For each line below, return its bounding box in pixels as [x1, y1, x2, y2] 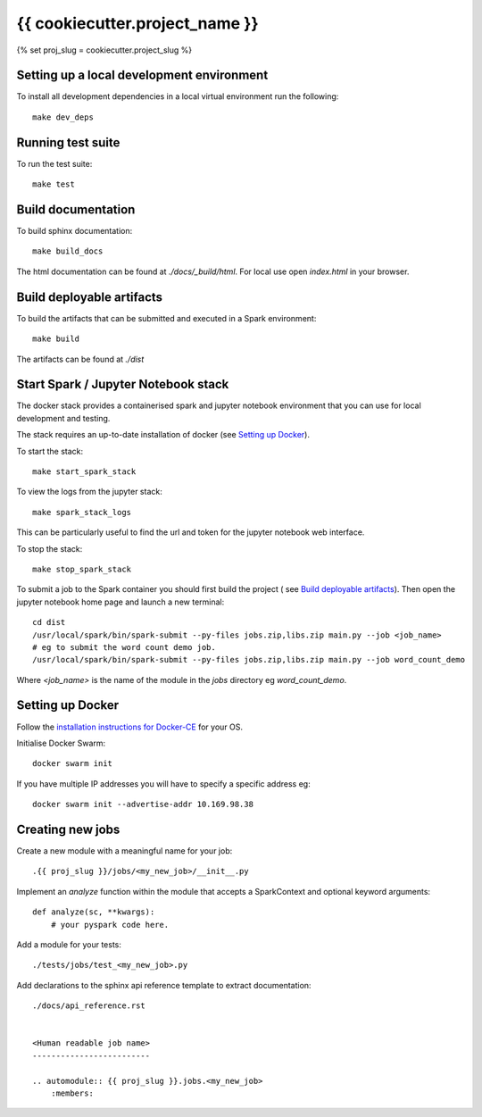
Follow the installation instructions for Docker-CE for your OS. [16, 721, 244, 732]
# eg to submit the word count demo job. [32, 642, 216, 652]
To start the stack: [16, 446, 84, 456]
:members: [50, 1088, 94, 1098]
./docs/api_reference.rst [32, 1001, 146, 1011]
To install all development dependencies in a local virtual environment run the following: [16, 91, 339, 102]
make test [32, 179, 75, 189]
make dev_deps [32, 112, 94, 122]
